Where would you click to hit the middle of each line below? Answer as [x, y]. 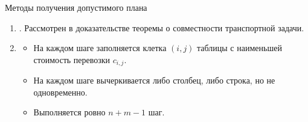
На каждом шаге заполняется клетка [100, 48]
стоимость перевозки [72, 59]
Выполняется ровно [69, 112]
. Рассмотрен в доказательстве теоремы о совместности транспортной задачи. [162, 27]
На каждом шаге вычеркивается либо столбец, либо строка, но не [154, 80]
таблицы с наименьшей [239, 48]
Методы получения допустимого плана [76, 7]
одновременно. [60, 92]
